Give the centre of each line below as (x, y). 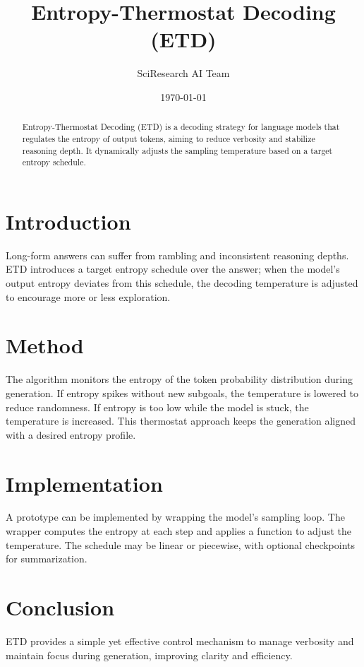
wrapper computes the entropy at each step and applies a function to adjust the (179, 531)
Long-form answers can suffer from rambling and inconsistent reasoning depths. (177, 255)
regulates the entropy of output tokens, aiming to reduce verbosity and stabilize (169, 138)
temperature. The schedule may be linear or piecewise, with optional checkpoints (181, 544)
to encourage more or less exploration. (88, 296)
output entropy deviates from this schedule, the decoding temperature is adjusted (182, 283)
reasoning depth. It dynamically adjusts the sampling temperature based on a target (177, 150)
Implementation (84, 483)
